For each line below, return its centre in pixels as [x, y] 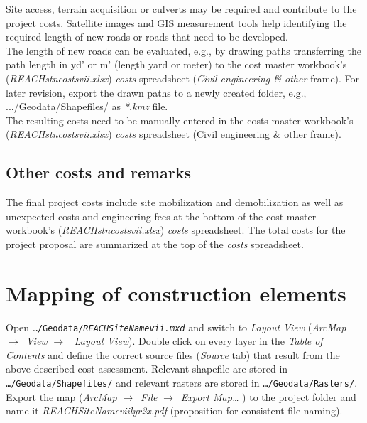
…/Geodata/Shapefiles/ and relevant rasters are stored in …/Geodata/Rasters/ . [182, 383]
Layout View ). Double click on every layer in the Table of [198, 341]
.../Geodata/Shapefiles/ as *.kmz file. [87, 106]
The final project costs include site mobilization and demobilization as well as [175, 202]
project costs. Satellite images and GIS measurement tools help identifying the [176, 22]
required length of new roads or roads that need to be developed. [147, 37]
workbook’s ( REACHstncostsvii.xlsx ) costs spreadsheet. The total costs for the [176, 230]
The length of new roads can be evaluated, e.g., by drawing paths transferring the [183, 50]
